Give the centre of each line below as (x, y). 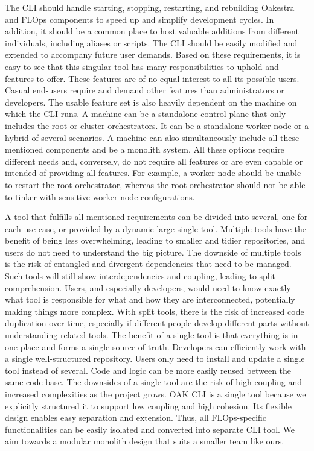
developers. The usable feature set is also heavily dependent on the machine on (151, 102)
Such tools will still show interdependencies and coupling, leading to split (140, 276)
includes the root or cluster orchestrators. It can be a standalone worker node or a (157, 125)
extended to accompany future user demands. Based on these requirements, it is (153, 55)
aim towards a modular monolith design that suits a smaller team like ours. (145, 441)
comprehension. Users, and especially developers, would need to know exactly (148, 287)
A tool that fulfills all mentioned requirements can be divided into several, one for (156, 217)
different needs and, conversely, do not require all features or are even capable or (154, 161)
